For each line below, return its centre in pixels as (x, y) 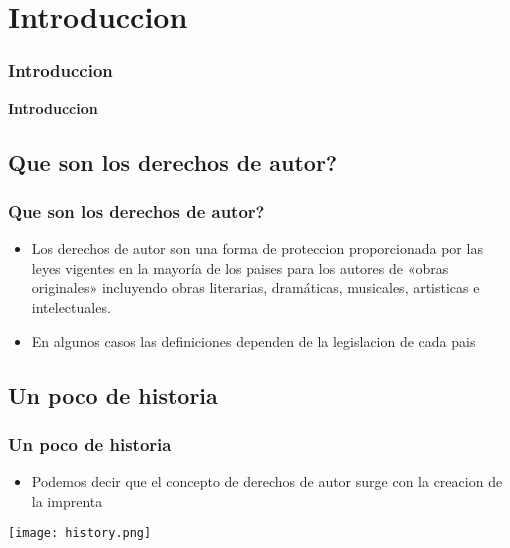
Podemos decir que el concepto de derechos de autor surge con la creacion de (267, 481)
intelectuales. (71, 306)
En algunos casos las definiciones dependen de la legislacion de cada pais (253, 340)
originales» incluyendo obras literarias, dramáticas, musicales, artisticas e (255, 287)
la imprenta (67, 500)
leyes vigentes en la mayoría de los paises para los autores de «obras (240, 267)
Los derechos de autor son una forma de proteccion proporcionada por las (257, 248)
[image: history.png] (80, 533)
